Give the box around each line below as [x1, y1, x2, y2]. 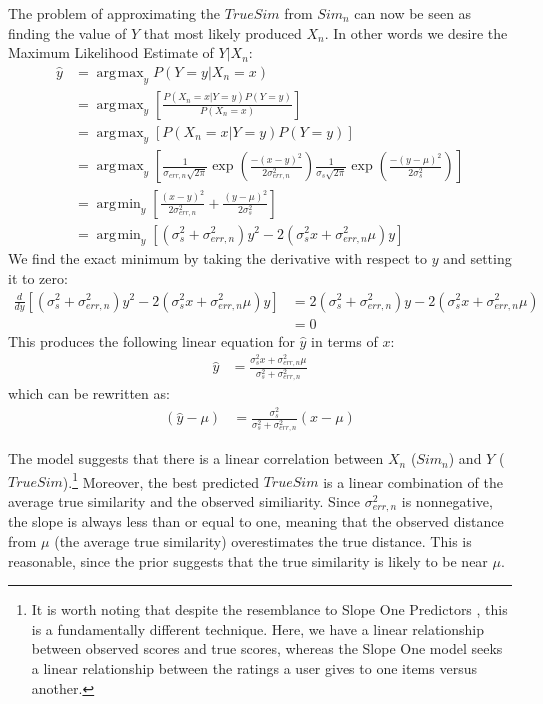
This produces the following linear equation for [8, 330, 295, 351]
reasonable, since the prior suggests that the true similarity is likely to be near [8, 550, 488, 571]
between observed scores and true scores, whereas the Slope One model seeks [31, 638, 503, 659]
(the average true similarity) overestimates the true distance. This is [54, 531, 472, 552]
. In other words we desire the [324, 22, 508, 43]
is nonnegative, [401, 490, 493, 511]
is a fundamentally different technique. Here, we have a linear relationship [31, 618, 484, 639]
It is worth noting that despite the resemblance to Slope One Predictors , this [31, 599, 508, 620]
